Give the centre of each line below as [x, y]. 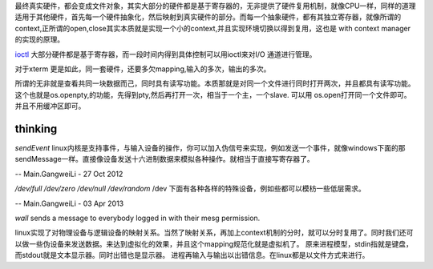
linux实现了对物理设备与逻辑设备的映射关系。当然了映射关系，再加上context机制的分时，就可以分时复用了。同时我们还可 [214, 233]
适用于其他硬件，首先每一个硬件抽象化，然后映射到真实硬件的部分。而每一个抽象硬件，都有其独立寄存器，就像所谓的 [208, 17]
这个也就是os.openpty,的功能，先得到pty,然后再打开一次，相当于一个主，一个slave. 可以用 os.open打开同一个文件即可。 [213, 94]
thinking [36, 128]
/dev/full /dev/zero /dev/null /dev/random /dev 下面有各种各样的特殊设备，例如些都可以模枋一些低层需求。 [190, 189]
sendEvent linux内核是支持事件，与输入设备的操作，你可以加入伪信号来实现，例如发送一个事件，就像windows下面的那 [210, 148]
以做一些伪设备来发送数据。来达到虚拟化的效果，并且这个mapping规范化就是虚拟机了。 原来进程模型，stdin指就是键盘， [214, 243]
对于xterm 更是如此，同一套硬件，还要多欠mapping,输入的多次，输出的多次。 [143, 69]
